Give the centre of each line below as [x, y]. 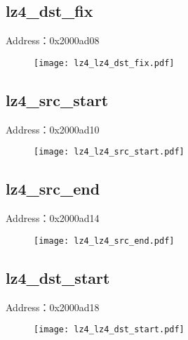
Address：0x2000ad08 [53, 40]
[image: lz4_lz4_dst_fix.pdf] [104, 63]
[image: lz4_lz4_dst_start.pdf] [109, 330]
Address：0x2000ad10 [53, 129]
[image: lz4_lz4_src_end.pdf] [104, 241]
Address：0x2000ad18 [53, 307]
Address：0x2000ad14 [53, 218]
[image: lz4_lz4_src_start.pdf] [109, 152]
